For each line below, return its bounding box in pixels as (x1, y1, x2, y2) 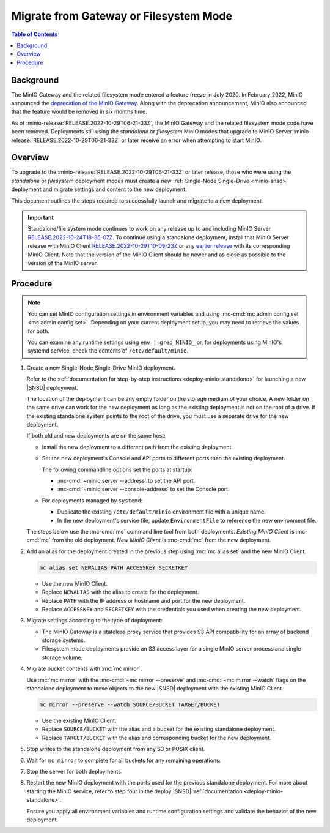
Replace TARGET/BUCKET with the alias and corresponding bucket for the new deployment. (42, 734, 271, 741)
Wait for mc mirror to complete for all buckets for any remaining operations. (26, 756, 221, 764)
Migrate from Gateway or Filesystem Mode (11, 9, 232, 23)
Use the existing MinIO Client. (42, 717, 117, 725)
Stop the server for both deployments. (26, 768, 123, 775)
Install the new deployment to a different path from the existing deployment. (42, 443, 233, 450)
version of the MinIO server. (28, 260, 98, 266)
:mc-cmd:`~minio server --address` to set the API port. (57, 477, 196, 485)
